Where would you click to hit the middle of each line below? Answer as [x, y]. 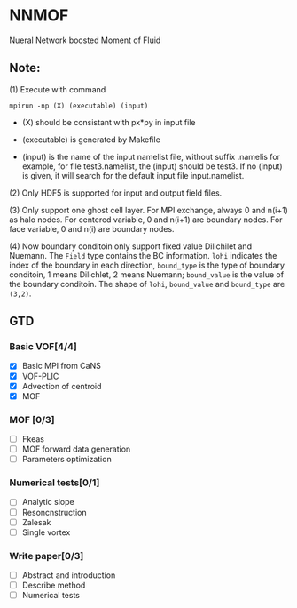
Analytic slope [48, 502]
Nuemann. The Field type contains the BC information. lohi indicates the [143, 255]
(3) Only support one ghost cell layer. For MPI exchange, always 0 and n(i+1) [148, 210]
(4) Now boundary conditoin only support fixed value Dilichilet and [131, 246]
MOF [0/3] [32, 420]
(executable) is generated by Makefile [91, 140]
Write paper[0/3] [47, 556]
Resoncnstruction [54, 512]
